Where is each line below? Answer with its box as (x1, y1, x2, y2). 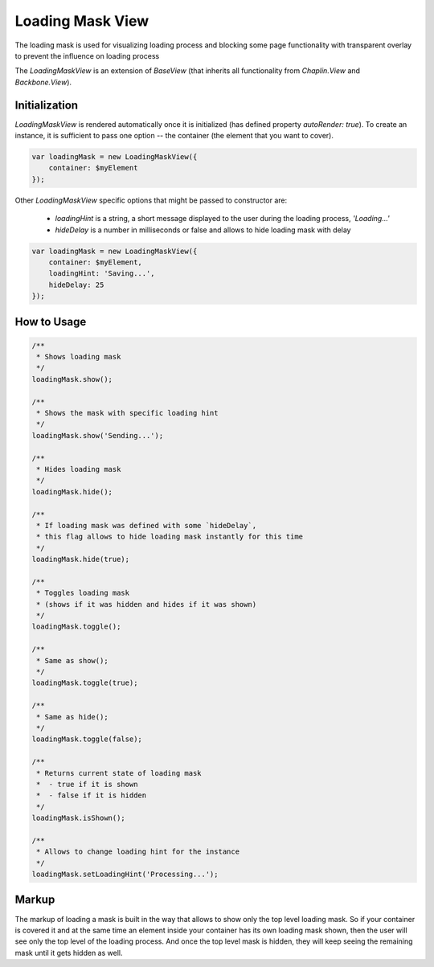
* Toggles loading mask (36, 588, 130, 598)
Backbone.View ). (14, 77, 72, 87)
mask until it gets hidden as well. (14, 948, 123, 957)
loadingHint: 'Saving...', (48, 269, 156, 278)
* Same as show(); (36, 656, 108, 665)
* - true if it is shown (36, 780, 138, 789)
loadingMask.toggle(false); (31, 735, 142, 744)
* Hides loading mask (36, 465, 121, 473)
